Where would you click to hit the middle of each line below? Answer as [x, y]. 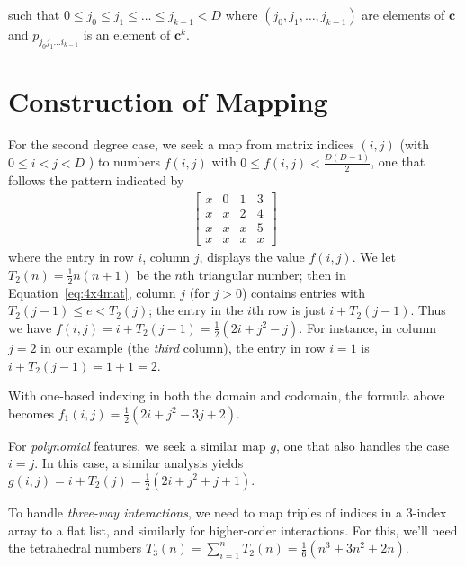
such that [34, 14]
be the [153, 274]
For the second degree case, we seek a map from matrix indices [181, 144]
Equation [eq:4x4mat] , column [92, 292]
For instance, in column [371, 327]
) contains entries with [304, 292]
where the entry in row [71, 257]
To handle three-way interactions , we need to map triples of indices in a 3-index [228, 512]
